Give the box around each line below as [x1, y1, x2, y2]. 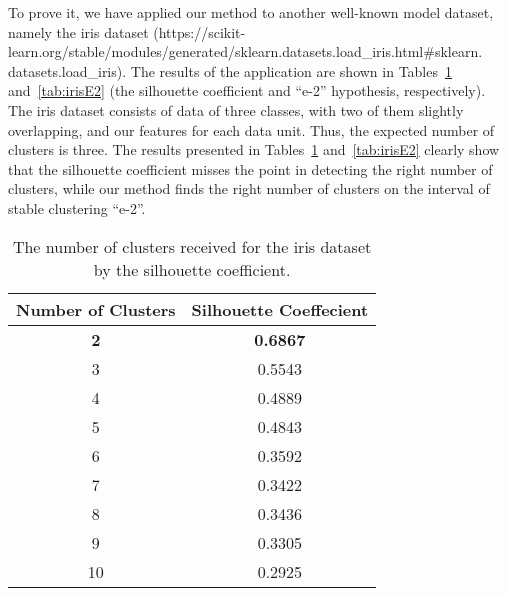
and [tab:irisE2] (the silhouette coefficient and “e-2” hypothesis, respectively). [8, 80, 486, 101]
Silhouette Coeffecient [191, 297, 369, 321]
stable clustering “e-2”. [8, 197, 146, 218]
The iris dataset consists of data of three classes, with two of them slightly [8, 99, 464, 120]
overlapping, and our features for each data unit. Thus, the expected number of [8, 119, 495, 140]
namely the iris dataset [8, 21, 149, 42]
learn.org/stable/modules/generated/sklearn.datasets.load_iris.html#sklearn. [8, 41, 483, 62]
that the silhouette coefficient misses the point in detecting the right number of [8, 158, 493, 179]
